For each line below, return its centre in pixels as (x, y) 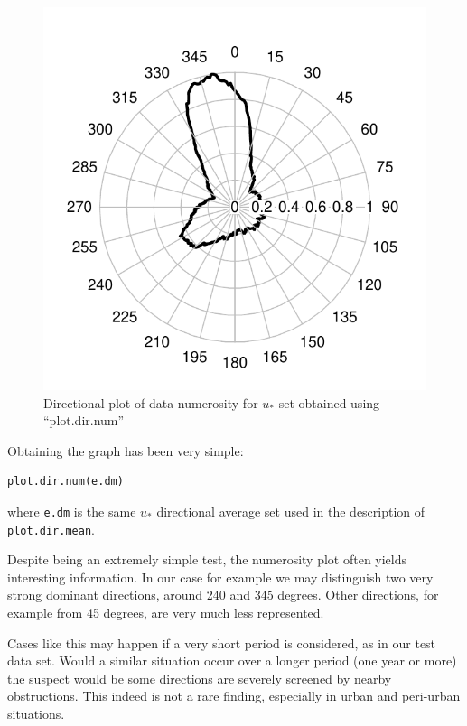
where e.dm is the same (72, 511)
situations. (36, 714)
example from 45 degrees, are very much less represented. (166, 613)
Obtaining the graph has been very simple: (126, 450)
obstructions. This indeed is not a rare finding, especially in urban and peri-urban (234, 696)
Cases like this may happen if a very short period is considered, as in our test (222, 642)
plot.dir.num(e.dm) (65, 482)
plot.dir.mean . (51, 529)
